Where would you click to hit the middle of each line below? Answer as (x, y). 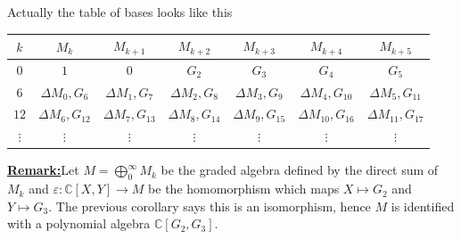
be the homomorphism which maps (244, 189)
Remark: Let (43, 170)
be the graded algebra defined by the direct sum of (300, 170)
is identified (423, 206)
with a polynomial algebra (79, 223)
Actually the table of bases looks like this (120, 12)
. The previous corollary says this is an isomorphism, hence (210, 206)
